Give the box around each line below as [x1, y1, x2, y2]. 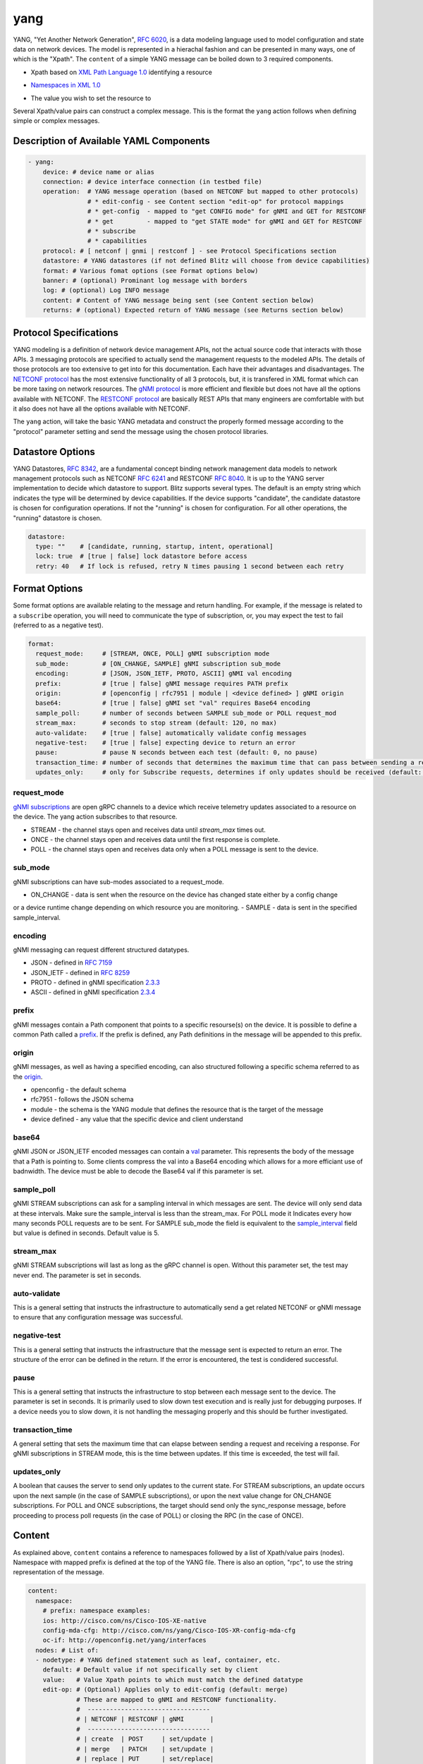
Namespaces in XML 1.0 [30, 81, 102, 90]
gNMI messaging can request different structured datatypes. [13, 946, 190, 954]
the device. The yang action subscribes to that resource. [13, 812, 178, 821]
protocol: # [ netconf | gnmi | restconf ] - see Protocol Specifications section [42, 247, 337, 255]
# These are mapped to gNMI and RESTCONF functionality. [76, 1696, 278, 1703]
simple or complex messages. [13, 116, 100, 125]
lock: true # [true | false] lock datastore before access [35, 552, 247, 560]
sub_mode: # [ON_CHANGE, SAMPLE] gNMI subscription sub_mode [35, 660, 281, 667]
